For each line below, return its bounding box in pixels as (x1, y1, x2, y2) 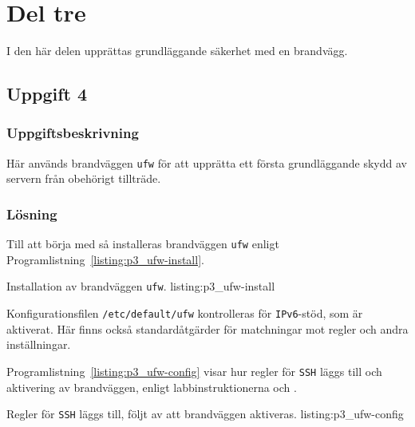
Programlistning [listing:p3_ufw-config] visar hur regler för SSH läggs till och (6, 362, 382, 379)
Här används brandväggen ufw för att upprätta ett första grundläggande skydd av (6, 154, 407, 171)
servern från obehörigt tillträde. (6, 170, 161, 187)
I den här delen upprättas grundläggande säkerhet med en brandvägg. (6, 42, 348, 59)
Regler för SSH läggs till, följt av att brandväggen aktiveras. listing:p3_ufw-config (6, 405, 404, 422)
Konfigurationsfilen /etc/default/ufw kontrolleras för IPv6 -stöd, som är (6, 305, 363, 322)
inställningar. (6, 336, 71, 353)
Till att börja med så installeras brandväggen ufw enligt (6, 235, 279, 252)
